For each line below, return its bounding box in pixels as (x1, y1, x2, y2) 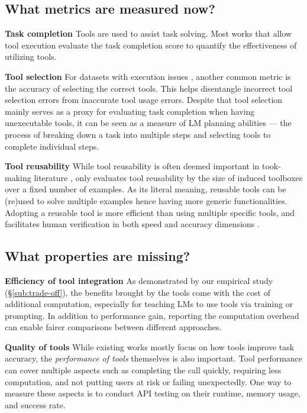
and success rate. (5, 398, 66, 411)
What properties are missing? (5, 247, 190, 265)
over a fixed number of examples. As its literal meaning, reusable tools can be (5, 183, 286, 195)
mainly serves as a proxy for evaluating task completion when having (5, 105, 255, 117)
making (5, 171, 31, 183)
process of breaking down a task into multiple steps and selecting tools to (5, 128, 271, 140)
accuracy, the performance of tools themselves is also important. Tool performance (5, 352, 303, 364)
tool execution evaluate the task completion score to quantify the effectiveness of (5, 38, 297, 51)
